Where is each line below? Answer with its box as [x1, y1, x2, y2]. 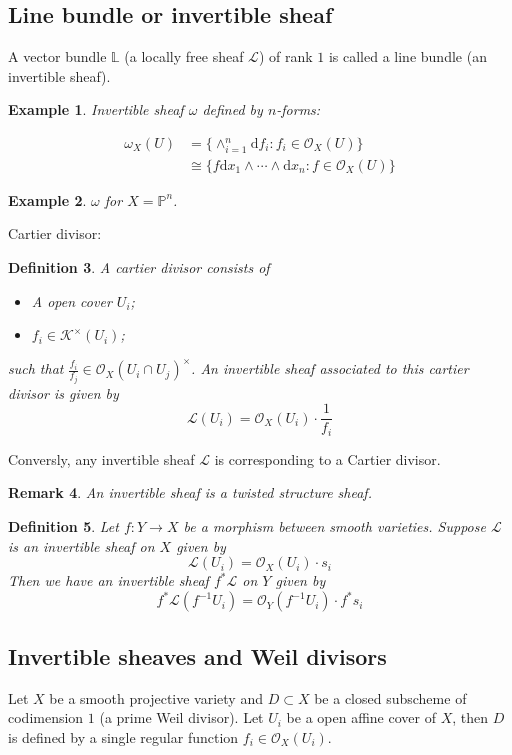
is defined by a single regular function [8, 726, 239, 747]
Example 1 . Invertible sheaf [8, 99, 184, 120]
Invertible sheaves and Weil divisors [8, 640, 387, 671]
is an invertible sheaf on [8, 535, 155, 556]
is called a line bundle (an [328, 46, 487, 67]
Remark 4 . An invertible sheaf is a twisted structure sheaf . [8, 482, 372, 503]
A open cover [31, 290, 112, 311]
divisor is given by [8, 382, 119, 403]
